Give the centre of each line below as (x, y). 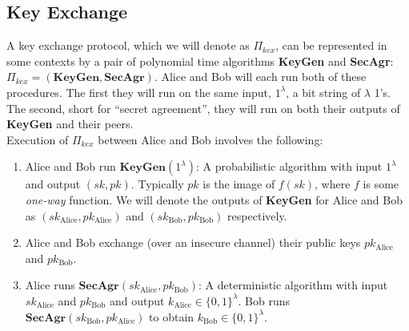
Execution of (38, 139)
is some (381, 184)
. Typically (157, 184)
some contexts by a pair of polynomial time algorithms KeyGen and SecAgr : (200, 61)
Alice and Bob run (70, 166)
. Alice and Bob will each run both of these (260, 77)
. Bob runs (264, 300)
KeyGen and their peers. (70, 124)
